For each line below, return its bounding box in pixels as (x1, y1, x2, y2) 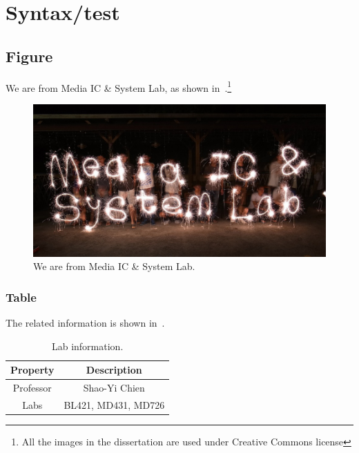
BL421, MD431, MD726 (64, 397, 165, 412)
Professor (12, 380, 52, 395)
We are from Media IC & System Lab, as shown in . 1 (6, 78, 232, 95)
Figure (6, 45, 53, 66)
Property (10, 363, 55, 377)
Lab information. (51, 338, 124, 353)
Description (86, 363, 142, 377)
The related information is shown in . (6, 316, 165, 330)
